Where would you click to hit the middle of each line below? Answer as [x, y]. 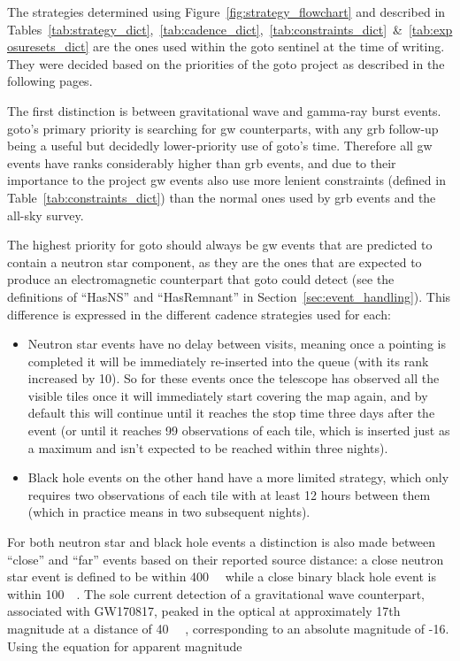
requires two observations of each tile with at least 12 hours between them [229, 494]
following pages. [50, 81]
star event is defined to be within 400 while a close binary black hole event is [222, 576]
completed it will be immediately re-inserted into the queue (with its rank [228, 361]
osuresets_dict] [48, 46]
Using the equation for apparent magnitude [125, 646]
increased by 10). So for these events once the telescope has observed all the [234, 378]
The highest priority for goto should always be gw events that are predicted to [220, 245]
